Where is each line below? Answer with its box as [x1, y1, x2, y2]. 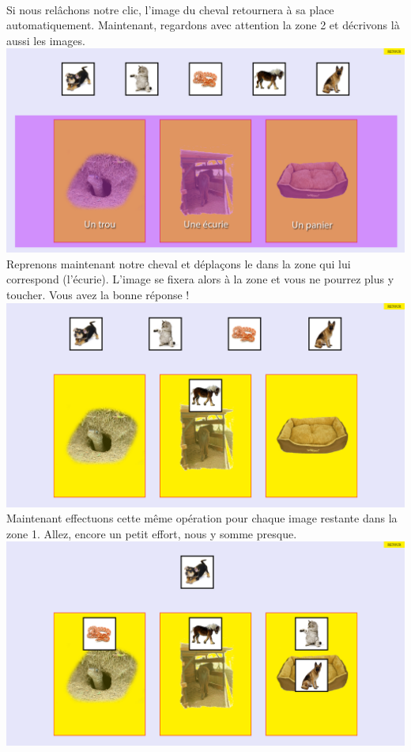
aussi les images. [6, 32, 85, 48]
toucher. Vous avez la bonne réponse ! [6, 287, 190, 303]
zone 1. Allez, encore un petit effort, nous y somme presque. [6, 525, 297, 541]
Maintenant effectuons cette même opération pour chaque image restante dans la [6, 510, 398, 526]
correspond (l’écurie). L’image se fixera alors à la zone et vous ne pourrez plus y [6, 271, 394, 287]
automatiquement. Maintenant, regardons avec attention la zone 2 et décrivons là [6, 17, 400, 33]
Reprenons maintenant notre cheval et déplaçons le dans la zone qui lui [6, 255, 351, 272]
